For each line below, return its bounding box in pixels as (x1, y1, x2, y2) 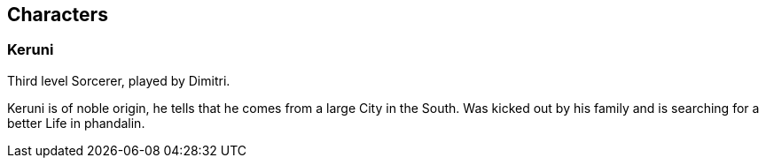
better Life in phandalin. (7, 115, 145, 131)
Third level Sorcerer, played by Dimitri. (7, 72, 231, 88)
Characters (7, 4, 108, 26)
